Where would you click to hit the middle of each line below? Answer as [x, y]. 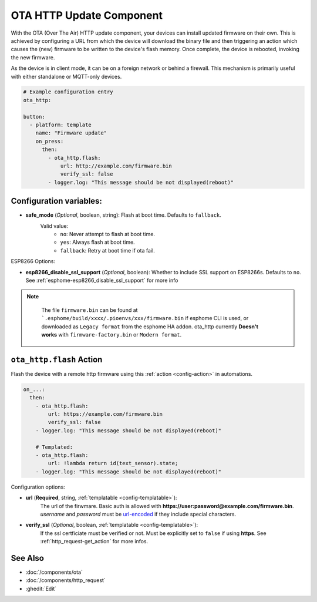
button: [34, 117]
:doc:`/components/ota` [54, 572]
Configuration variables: [57, 201]
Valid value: [54, 226]
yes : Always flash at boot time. [97, 242]
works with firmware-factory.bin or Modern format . [112, 334]
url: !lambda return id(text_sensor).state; [113, 463]
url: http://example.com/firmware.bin [116, 166]
